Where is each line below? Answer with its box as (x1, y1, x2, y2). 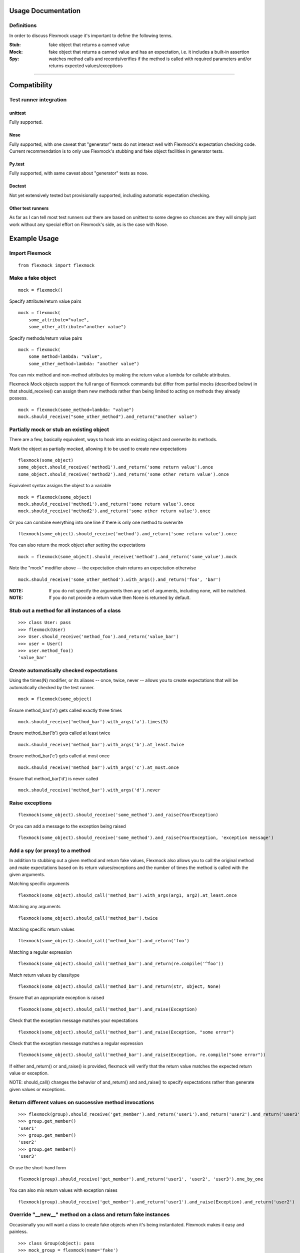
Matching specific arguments (9, 881, 69, 887)
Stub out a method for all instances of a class (9, 607, 121, 614)
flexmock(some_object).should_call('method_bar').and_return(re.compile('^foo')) (18, 961, 224, 967)
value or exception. (9, 1070, 49, 1076)
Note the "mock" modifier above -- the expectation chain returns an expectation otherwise (9, 565, 196, 571)
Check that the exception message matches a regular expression (9, 1040, 143, 1046)
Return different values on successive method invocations (9, 1099, 154, 1106)
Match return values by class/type (9, 972, 80, 978)
